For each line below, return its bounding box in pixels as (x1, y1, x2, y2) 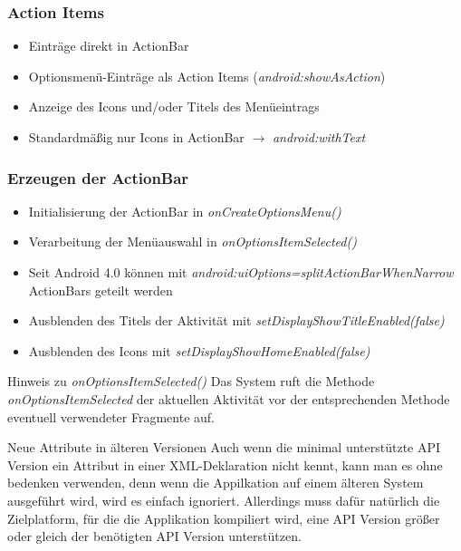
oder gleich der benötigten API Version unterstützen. (7, 527, 302, 546)
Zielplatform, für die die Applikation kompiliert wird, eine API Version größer (7, 508, 440, 527)
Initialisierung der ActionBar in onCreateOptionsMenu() (28, 201, 341, 220)
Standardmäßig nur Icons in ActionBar (28, 128, 245, 146)
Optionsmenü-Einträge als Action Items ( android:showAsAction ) (28, 66, 386, 85)
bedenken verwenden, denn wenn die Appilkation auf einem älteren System (7, 473, 424, 492)
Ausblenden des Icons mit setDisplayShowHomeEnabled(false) (28, 341, 370, 360)
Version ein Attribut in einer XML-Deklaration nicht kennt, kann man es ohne (7, 455, 443, 474)
